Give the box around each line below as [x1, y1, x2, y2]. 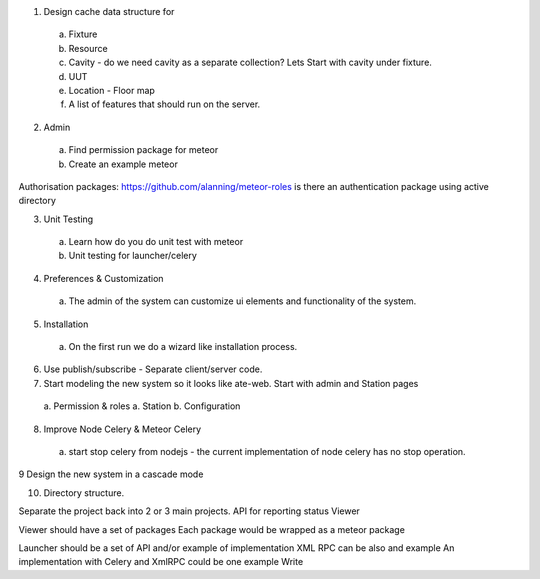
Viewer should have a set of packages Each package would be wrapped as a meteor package [18, 523, 405, 535]
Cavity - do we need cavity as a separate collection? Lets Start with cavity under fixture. [68, 56, 432, 69]
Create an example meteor [68, 158, 179, 170]
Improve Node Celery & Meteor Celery [43, 423, 202, 435]
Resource [68, 42, 109, 54]
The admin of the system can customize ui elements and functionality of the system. [68, 295, 417, 307]
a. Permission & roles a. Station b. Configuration [43, 400, 241, 412]
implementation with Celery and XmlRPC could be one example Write [18, 556, 304, 568]
